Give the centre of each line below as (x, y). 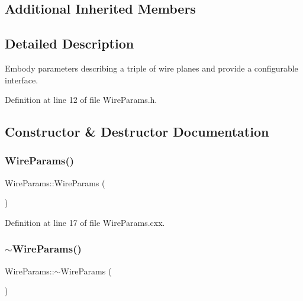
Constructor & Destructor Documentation (137, 132)
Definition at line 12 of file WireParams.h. (81, 100)
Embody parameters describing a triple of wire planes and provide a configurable (151, 68)
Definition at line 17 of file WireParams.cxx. (85, 222)
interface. (22, 80)
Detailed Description (70, 43)
